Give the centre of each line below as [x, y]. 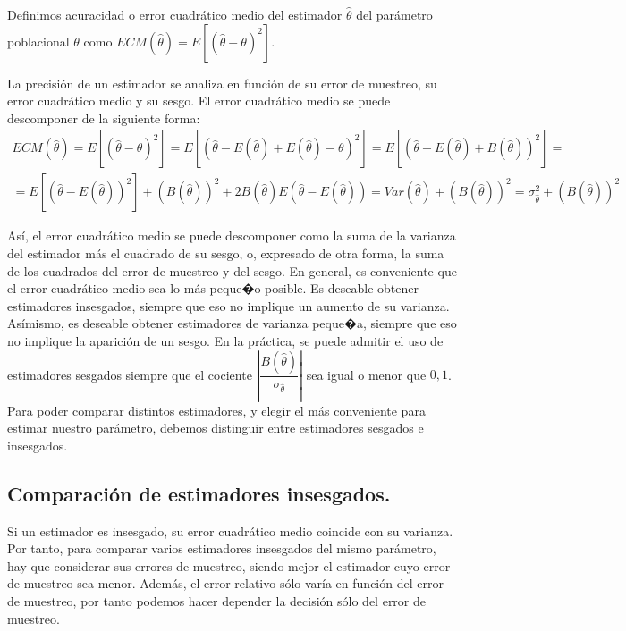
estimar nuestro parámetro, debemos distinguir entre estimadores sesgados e [216, 428]
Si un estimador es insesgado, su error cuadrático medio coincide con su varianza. [230, 530]
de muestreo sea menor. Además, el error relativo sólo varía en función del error [225, 583]
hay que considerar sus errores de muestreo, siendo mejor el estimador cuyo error [229, 565]
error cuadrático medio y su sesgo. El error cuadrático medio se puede [199, 101]
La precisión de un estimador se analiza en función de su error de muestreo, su [222, 83]
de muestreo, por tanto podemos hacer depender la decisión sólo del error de [217, 601]
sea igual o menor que [366, 374]
